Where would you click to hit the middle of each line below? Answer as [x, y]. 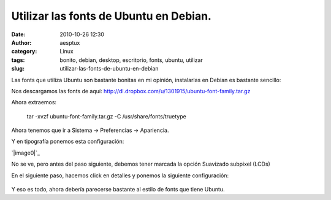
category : [24, 52]
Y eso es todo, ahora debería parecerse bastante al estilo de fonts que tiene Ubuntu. [118, 190]
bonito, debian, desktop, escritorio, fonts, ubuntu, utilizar [131, 60]
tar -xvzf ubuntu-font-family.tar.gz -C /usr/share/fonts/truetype [106, 116]
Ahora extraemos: [34, 102]
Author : [21, 42]
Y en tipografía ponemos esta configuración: [68, 142]
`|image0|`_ [25, 153]
